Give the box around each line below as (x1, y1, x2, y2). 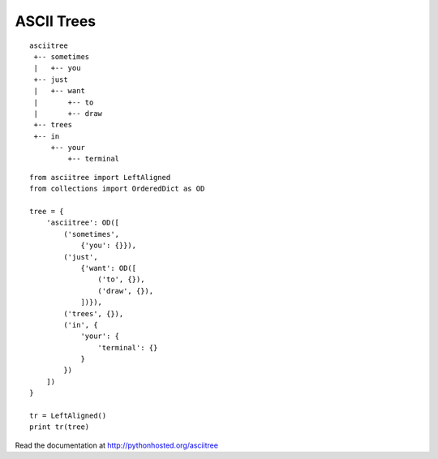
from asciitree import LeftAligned (29, 173, 171, 182)
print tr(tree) (29, 423, 90, 431)
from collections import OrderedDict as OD (29, 184, 205, 194)
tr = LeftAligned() (29, 411, 107, 421)
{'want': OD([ (80, 264, 137, 272)
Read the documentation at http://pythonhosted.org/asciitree (15, 440, 219, 450)
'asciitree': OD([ (45, 218, 120, 227)
